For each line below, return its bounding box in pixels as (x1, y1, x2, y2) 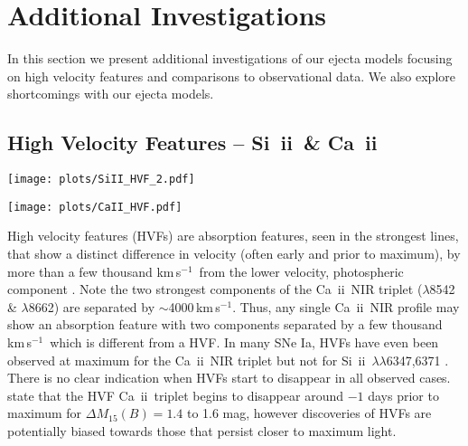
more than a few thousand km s (7, 261, 182, 280)
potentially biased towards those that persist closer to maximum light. (7, 421, 397, 440)
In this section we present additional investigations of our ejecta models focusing (7, 49, 453, 68)
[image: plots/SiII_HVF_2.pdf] (7, 173, 195, 186)
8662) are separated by (28, 297, 155, 316)
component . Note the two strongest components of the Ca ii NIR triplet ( (7, 280, 423, 299)
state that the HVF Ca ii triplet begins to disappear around (7, 385, 343, 404)
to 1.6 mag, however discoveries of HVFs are (186, 403, 432, 422)
